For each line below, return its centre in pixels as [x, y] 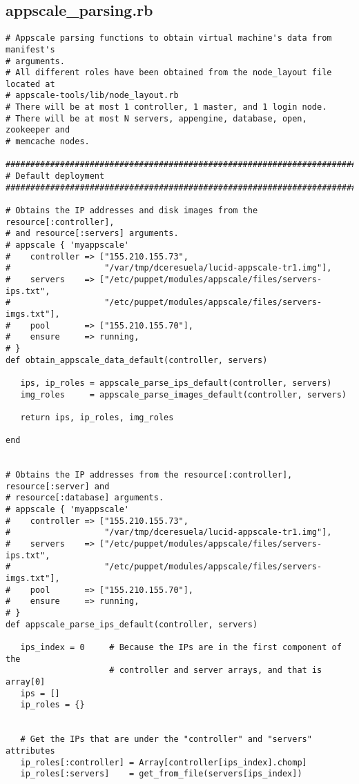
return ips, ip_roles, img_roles [97, 417]
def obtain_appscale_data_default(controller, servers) [137, 360]
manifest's [30, 49]
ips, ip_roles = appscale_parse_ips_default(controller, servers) [176, 383]
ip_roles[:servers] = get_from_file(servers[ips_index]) [161, 774]
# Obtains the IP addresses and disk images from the [132, 211]
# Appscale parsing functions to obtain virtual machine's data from [169, 38]
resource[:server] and [58, 486]
